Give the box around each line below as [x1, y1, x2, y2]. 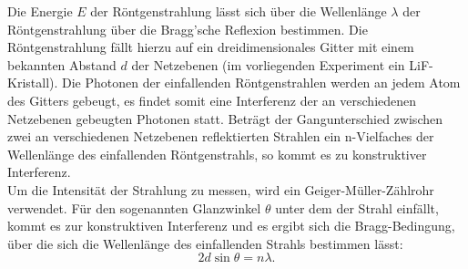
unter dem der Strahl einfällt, [275, 198, 439, 217]
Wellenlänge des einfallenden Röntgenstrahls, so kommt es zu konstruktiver [7, 144, 427, 163]
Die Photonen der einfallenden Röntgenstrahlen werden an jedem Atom [62, 73, 461, 92]
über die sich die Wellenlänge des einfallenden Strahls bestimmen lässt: [7, 233, 403, 253]
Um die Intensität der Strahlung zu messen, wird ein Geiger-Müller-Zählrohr [7, 180, 434, 199]
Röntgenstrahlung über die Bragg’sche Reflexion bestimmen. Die [7, 19, 368, 38]
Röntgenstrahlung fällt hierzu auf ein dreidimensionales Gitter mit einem [7, 37, 414, 57]
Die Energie [7, 2, 73, 20]
